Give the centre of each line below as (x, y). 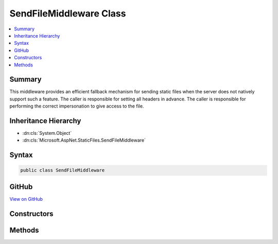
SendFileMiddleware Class (68, 13)
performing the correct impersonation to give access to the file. (77, 106)
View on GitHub (26, 199)
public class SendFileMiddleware (63, 170)
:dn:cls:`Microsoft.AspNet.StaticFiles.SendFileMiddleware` (84, 140)
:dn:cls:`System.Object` (47, 133)
